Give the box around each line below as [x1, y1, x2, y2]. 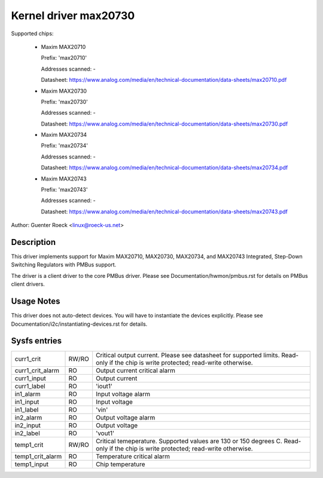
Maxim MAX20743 [41, 175, 87, 182]
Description [11, 237, 56, 247]
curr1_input [14, 374, 46, 382]
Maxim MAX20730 [41, 87, 87, 94]
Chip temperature [96, 460, 146, 468]
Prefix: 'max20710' [41, 54, 87, 62]
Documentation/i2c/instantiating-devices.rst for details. [11, 320, 148, 327]
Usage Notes [11, 296, 60, 307]
